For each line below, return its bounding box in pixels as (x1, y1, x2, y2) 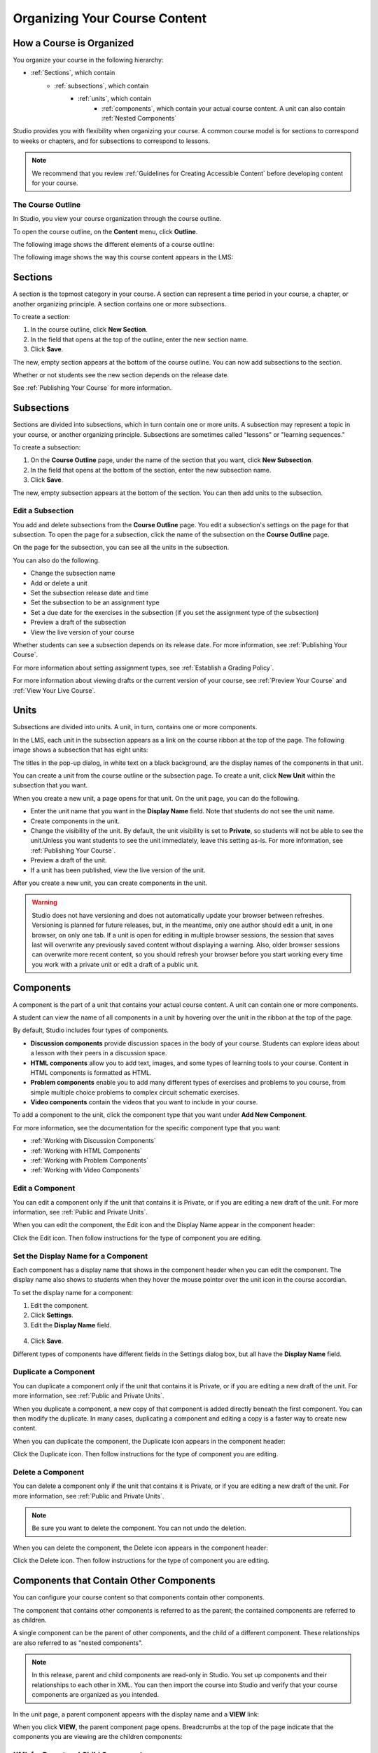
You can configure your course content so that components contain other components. (13, 1593, 265, 1602)
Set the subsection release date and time (30, 589, 149, 597)
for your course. (31, 179, 78, 187)
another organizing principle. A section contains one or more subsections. (13, 299, 227, 308)
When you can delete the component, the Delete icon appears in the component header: (13, 1543, 269, 1552)
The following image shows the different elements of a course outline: (13, 240, 215, 248)
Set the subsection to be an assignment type (30, 598, 160, 607)
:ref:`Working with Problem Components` (30, 1156, 149, 1165)
